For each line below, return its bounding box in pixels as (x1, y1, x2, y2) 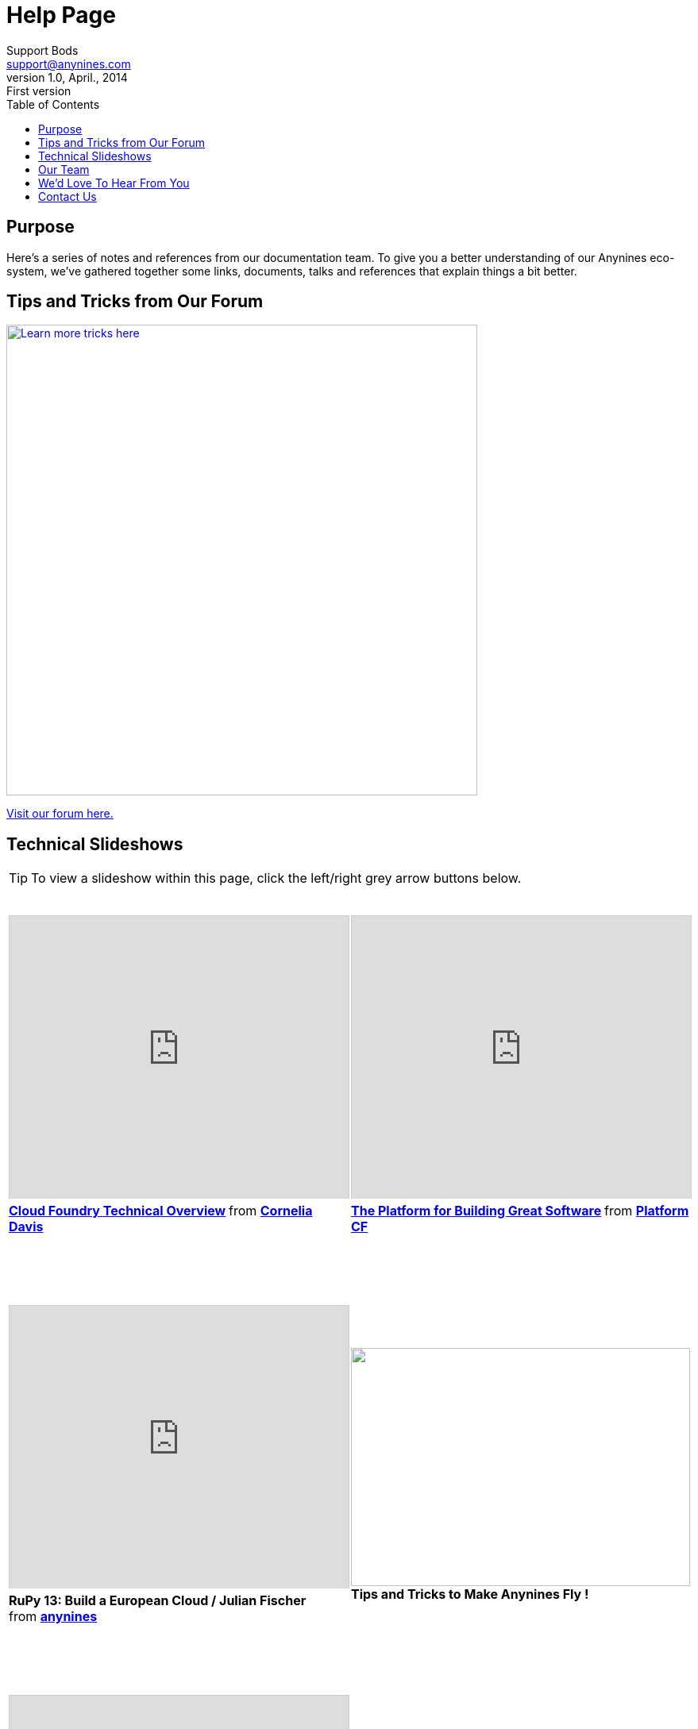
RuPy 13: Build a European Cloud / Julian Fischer (9, 1592, 307, 1609)
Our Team (38, 162, 90, 176)
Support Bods (6, 43, 79, 57)
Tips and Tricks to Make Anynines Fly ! (351, 1585, 589, 1602)
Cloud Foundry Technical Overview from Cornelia (9, 1203, 313, 1219)
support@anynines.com (6, 56, 131, 71)
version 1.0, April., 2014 (6, 70, 128, 84)
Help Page (6, 2, 116, 29)
